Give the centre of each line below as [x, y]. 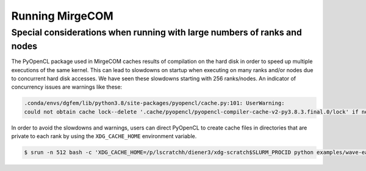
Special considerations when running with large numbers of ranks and [156, 32]
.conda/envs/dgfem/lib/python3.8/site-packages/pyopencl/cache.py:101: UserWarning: [154, 103]
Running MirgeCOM [63, 16]
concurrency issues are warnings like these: [66, 87]
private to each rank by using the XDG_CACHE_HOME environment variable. [104, 136]
